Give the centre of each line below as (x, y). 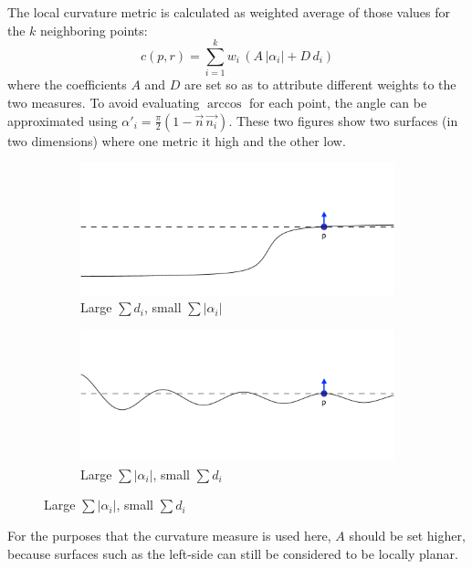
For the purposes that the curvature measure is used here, (169, 535)
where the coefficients (67, 84)
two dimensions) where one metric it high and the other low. (177, 140)
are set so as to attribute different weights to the (320, 84)
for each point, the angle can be (338, 102)
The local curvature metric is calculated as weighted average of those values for (229, 12)
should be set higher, (407, 535)
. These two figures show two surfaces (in (343, 120)
